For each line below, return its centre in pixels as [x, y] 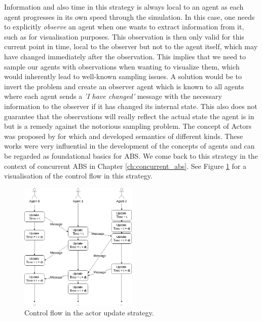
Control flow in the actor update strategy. [89, 313]
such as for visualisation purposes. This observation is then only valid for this [124, 36]
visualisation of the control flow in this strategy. [78, 176]
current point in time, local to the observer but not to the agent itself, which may [131, 46]
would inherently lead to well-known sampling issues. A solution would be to [123, 76]
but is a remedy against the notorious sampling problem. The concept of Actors [128, 126]
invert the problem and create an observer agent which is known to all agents [124, 86]
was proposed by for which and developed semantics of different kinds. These [124, 136]
